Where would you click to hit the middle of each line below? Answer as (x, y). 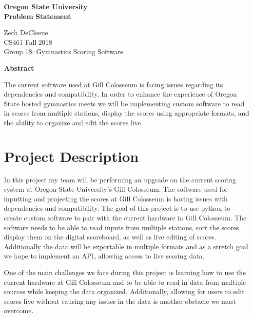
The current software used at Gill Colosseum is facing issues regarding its (114, 84)
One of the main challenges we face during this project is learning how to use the (125, 272)
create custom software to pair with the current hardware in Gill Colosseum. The (125, 218)
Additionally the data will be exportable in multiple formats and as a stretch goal (126, 246)
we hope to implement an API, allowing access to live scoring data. (104, 256)
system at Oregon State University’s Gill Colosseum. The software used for (116, 189)
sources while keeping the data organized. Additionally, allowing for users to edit (124, 291)
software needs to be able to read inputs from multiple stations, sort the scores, (123, 227)
